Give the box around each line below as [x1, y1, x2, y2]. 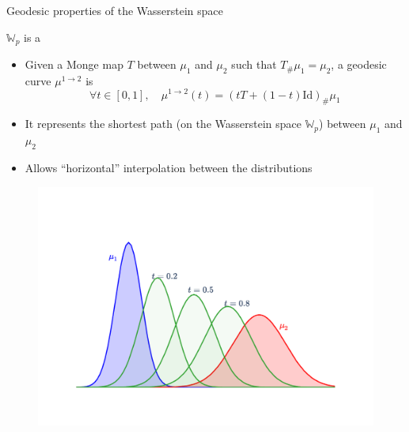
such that [231, 56, 277, 73]
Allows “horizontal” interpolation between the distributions [25, 159, 312, 175]
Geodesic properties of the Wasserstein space [6, 2, 224, 18]
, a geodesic [331, 56, 387, 73]
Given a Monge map [25, 56, 123, 73]
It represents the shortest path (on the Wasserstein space [25, 115, 301, 132]
